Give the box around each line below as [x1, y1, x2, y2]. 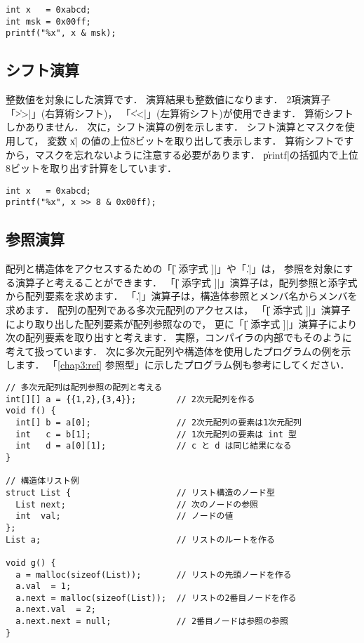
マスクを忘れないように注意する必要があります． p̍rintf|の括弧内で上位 [34, 147, 358, 161]
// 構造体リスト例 [6, 476, 79, 486]
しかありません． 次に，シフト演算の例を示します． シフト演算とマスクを [6, 119, 345, 134]
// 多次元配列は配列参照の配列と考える [6, 383, 163, 392]
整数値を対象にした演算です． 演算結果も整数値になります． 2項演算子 [6, 92, 331, 107]
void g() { [6, 557, 56, 568]
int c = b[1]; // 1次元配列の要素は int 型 [15, 429, 297, 439]
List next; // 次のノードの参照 [15, 499, 259, 510]
